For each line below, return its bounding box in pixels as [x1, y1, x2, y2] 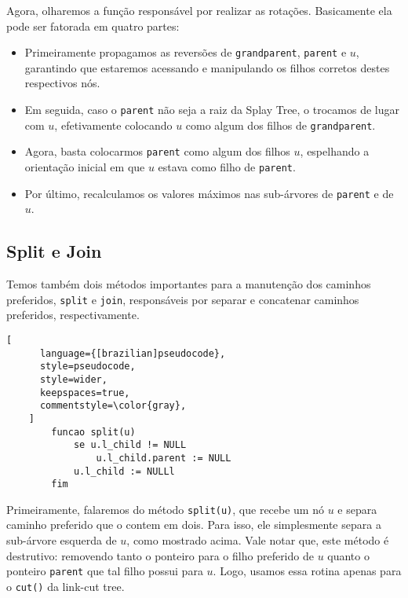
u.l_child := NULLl [73, 465, 175, 477]
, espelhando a [300, 143, 370, 160]
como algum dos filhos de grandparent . [185, 116, 376, 133]
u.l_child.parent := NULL [96, 452, 231, 464]
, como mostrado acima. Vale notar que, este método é [126, 532, 389, 548]
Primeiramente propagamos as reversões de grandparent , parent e [24, 44, 347, 61]
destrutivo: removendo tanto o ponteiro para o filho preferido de [6, 547, 314, 563]
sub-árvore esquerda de [6, 532, 117, 548]
